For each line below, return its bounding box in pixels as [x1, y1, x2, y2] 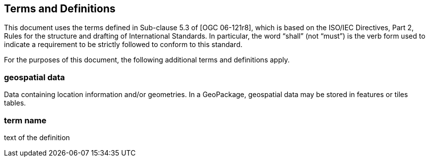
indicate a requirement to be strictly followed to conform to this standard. [4, 40, 243, 49]
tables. [4, 99, 26, 107]
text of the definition [4, 133, 70, 142]
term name [4, 115, 47, 125]
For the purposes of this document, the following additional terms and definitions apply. [4, 55, 290, 64]
